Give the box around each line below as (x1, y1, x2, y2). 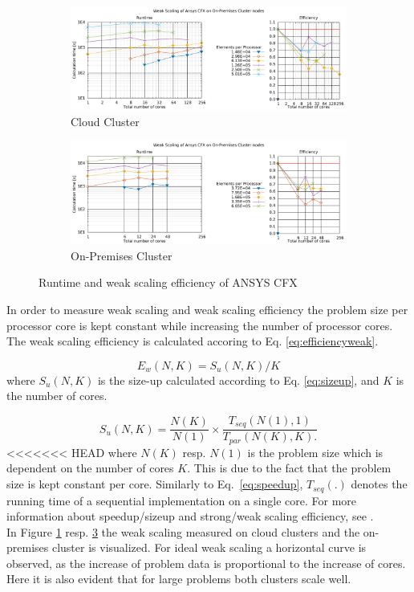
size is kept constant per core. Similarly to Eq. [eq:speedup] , (6, 476, 303, 492)
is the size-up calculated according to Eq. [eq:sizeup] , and (97, 371, 379, 388)
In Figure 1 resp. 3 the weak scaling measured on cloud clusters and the (6, 523, 360, 540)
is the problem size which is (247, 443, 384, 460)
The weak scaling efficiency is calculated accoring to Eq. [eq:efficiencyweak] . (6, 333, 379, 349)
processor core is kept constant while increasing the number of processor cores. (6, 316, 393, 333)
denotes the (351, 476, 408, 492)
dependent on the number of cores (6, 459, 174, 476)
